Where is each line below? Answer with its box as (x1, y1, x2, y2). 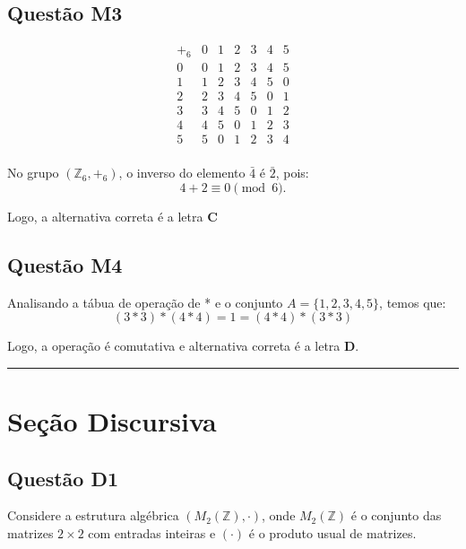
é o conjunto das (350, 506, 442, 525)
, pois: (275, 163, 309, 182)
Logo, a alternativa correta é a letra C (7, 206, 218, 225)
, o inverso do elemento (118, 163, 246, 182)
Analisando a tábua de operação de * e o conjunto (7, 292, 283, 311)
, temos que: (379, 292, 446, 311)
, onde (262, 506, 296, 525)
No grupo (7, 163, 59, 182)
